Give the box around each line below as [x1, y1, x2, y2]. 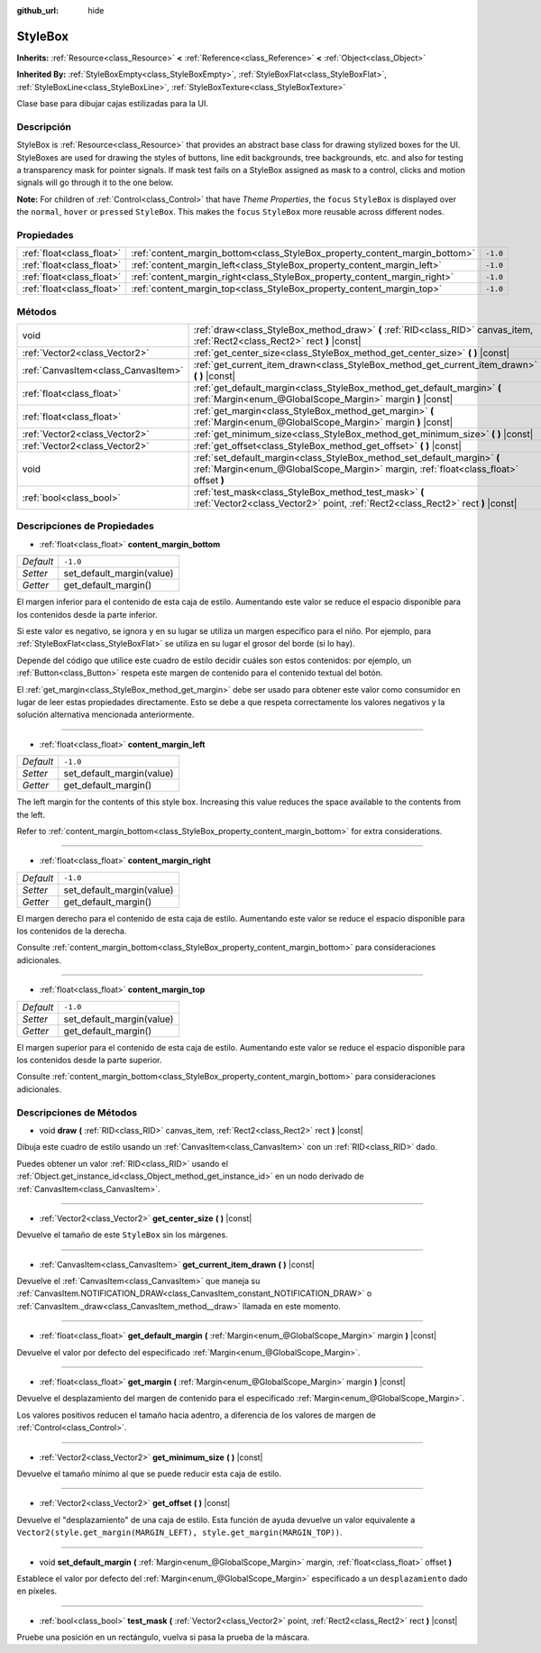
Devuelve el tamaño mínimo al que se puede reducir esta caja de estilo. [16, 1468, 282, 1479]
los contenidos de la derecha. [16, 925, 127, 937]
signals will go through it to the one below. [16, 177, 174, 188]
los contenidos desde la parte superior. [16, 1055, 162, 1066]
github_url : [16, 5, 59, 15]
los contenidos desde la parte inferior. [16, 609, 158, 620]
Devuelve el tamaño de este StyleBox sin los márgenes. [16, 1229, 229, 1240]
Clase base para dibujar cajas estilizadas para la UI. [16, 98, 209, 109]
